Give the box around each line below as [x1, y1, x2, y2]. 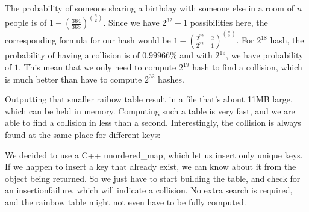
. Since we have [103, 16, 160, 29]
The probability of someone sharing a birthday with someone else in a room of [5, 2, 294, 14]
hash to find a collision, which [192, 61, 302, 73]
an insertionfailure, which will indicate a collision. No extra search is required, [5, 184, 293, 196]
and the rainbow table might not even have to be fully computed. [5, 196, 246, 208]
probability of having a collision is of [5, 49, 140, 61]
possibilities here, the [190, 16, 268, 29]
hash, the [270, 34, 304, 46]
